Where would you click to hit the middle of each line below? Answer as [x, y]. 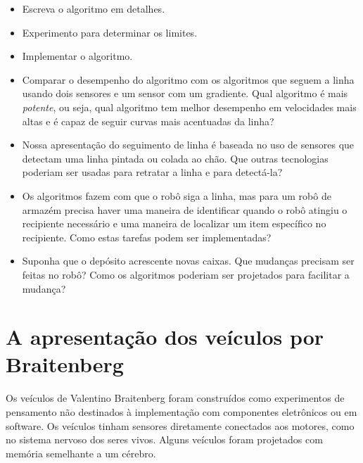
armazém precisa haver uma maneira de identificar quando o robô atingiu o [185, 209]
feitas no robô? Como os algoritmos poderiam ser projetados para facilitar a [186, 274]
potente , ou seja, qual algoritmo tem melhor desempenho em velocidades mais [189, 107]
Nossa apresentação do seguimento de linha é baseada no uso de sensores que [188, 145]
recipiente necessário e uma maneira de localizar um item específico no [174, 223]
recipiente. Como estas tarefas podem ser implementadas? [147, 237]
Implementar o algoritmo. [77, 56]
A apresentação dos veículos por [165, 337]
